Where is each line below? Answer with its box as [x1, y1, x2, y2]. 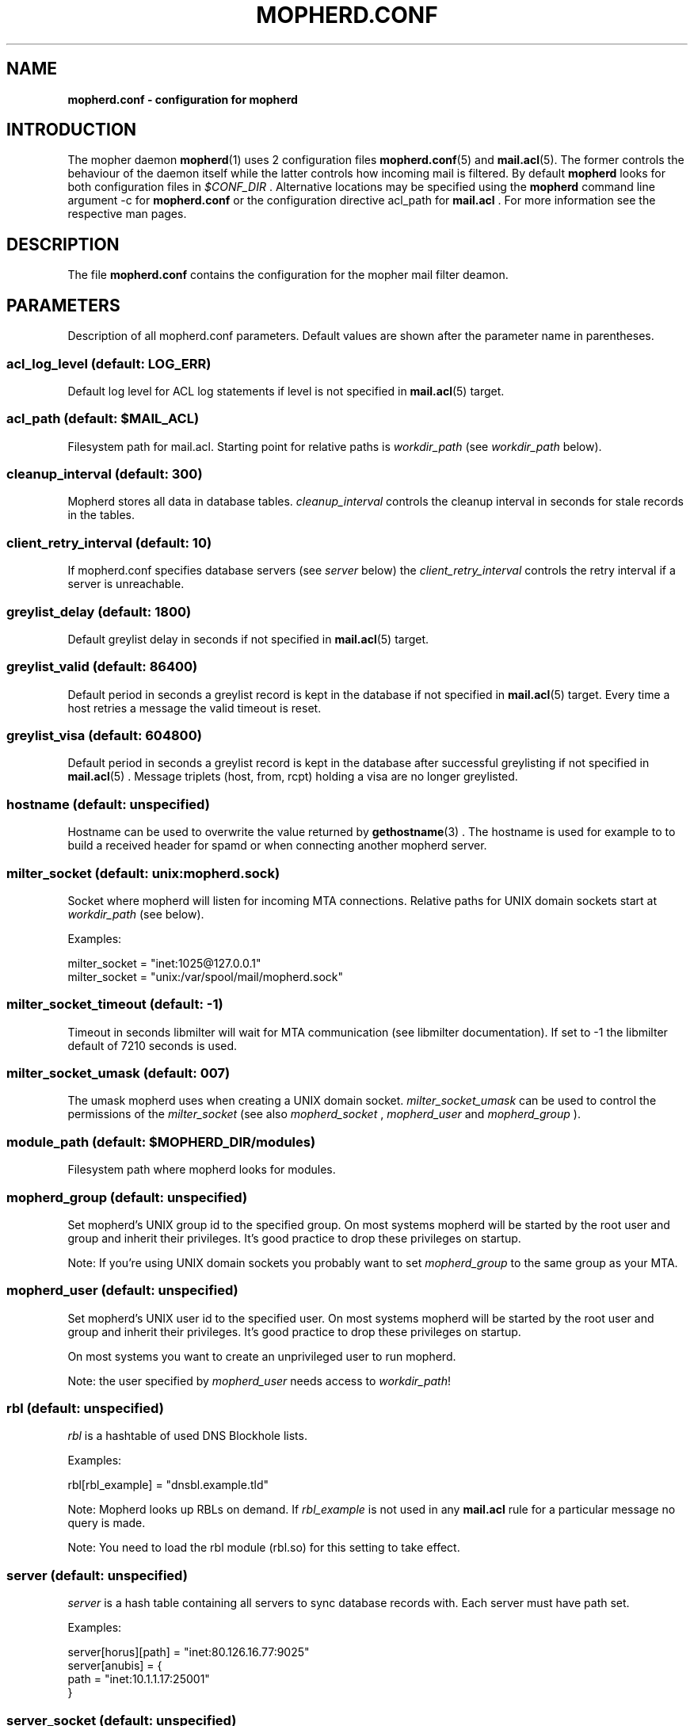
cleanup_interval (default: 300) [6, 466, 203, 482]
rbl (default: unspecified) [6, 1400, 164, 1416]
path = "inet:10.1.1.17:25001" [67, 1672, 210, 1686]
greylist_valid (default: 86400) [6, 659, 198, 675]
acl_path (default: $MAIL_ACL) [6, 410, 200, 427]
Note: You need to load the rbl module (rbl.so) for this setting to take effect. [67, 1541, 460, 1555]
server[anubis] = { [67, 1659, 162, 1673]
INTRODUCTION [6, 120, 137, 140]
